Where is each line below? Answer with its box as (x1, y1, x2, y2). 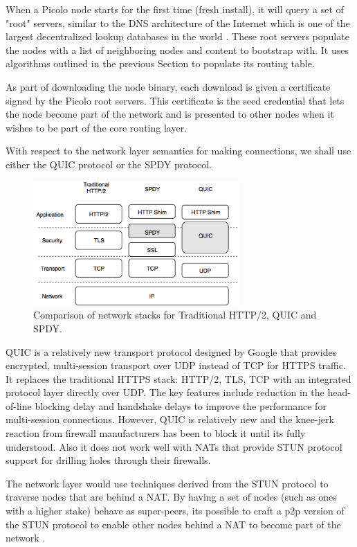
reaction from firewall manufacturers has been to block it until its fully (6, 426, 306, 440)
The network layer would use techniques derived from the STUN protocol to (6, 476, 329, 490)
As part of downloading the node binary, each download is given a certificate (6, 79, 331, 93)
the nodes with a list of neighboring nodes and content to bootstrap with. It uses (6, 42, 349, 57)
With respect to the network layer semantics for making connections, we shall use (6, 143, 351, 158)
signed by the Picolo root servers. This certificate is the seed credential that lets (6, 93, 345, 107)
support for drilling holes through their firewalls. (6, 453, 211, 467)
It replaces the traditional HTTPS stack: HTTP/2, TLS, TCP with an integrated (6, 371, 351, 386)
